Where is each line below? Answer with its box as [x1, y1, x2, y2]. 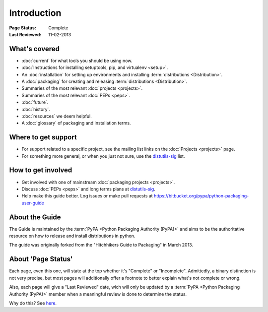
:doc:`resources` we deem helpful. [21, 113, 92, 119]
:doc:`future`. [21, 99, 49, 105]
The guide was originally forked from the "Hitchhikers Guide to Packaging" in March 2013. [9, 242, 194, 248]
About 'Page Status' [9, 255, 73, 263]
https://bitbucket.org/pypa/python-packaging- [154, 193, 249, 199]
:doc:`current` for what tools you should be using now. [21, 58, 133, 63]
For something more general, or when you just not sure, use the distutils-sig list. [21, 153, 185, 159]
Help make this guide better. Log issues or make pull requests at [21, 193, 153, 199]
